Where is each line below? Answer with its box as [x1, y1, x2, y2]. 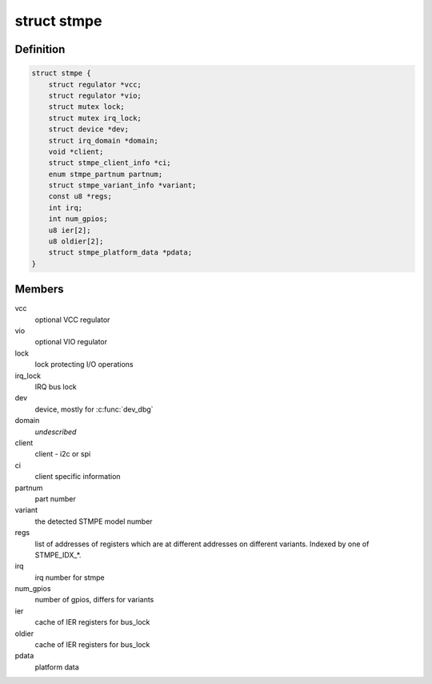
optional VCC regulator [34, 315, 110, 324]
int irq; [48, 203, 83, 212]
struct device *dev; [48, 125, 130, 134]
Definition [14, 42, 66, 56]
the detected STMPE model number [34, 517, 153, 526]
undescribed [34, 427, 77, 437]
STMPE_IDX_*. [34, 549, 82, 560]
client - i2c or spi [34, 449, 91, 459]
